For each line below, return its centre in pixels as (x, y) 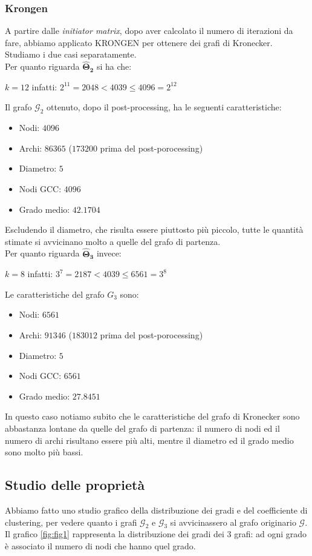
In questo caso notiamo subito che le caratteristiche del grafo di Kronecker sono (152, 416)
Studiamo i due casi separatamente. (71, 54)
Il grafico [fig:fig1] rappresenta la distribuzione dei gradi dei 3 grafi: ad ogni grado (156, 534)
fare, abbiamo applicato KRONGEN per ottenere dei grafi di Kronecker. (139, 42)
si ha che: (114, 66)
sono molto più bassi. (44, 452)
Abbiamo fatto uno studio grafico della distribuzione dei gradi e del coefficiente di (156, 510)
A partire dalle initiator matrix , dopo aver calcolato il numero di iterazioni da (149, 31)
